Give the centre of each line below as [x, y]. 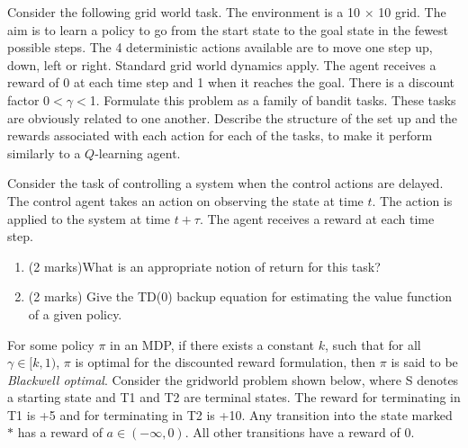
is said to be [424, 362]
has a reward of [60, 432]
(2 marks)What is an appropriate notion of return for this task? [204, 266]
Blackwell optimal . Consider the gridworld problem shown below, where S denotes [233, 379]
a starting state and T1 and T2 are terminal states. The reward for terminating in [234, 397]
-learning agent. [138, 152]
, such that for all [373, 344]
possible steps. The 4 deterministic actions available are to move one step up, [220, 47]
